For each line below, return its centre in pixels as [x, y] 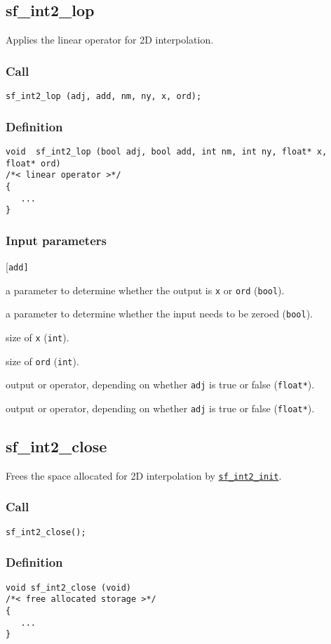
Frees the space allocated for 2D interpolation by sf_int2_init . [144, 475]
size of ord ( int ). [42, 361]
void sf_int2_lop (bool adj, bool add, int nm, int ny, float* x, [167, 151]
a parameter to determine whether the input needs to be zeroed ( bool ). [160, 314]
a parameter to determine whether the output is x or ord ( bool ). [145, 290]
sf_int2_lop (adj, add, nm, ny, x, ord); [104, 97]
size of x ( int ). [38, 337]
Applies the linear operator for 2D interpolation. [110, 40]
